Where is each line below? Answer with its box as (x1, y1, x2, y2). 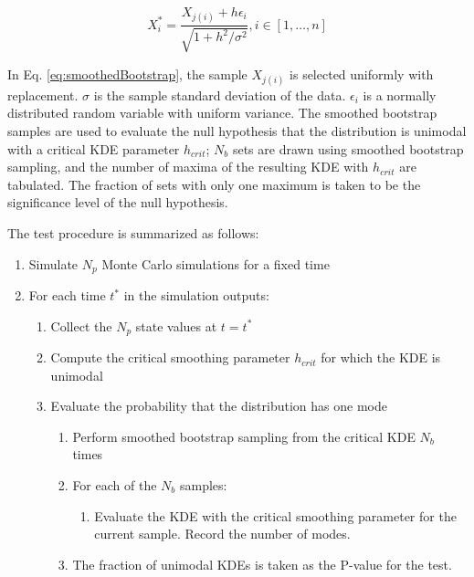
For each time (28, 286, 106, 304)
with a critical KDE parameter (7, 139, 180, 158)
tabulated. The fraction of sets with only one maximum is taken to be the (7, 174, 421, 194)
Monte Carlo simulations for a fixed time (101, 254, 330, 273)
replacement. (7, 85, 79, 104)
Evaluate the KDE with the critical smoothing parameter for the (94, 506, 457, 525)
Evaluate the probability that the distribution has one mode (50, 396, 387, 415)
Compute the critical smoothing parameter (50, 348, 290, 367)
